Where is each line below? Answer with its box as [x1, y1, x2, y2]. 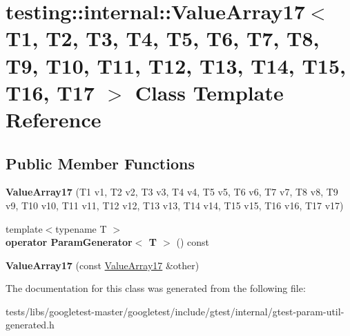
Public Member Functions [6, 152, 195, 174]
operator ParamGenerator [6, 235, 133, 249]
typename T [55, 221, 107, 235]
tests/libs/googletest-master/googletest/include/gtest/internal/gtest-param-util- [6, 304, 344, 318]
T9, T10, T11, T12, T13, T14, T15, [6, 51, 346, 79]
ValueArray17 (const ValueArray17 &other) [6, 258, 200, 272]
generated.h [6, 317, 55, 332]
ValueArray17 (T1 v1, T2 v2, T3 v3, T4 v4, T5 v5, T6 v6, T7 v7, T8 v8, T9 [6, 185, 338, 199]
